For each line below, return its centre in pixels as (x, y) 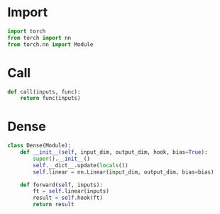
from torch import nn (39, 38)
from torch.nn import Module (50, 44)
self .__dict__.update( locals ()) (81, 165)
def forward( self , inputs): (61, 185)
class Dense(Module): (39, 146)
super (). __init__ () (62, 159)
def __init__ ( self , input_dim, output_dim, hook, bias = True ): (114, 152)
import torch (27, 31)
